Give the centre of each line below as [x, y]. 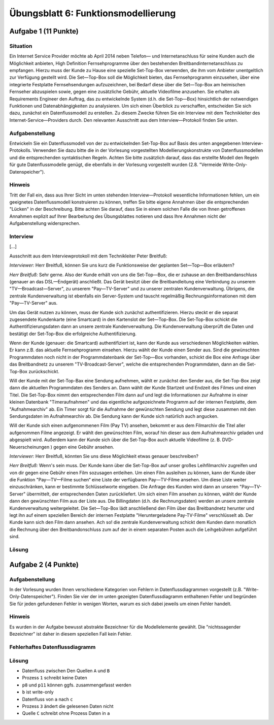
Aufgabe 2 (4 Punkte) [44, 564]
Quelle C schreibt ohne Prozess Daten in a [66, 713]
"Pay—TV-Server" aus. [33, 303]
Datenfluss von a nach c [47, 699]
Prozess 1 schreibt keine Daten [55, 678]
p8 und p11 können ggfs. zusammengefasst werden [77, 685]
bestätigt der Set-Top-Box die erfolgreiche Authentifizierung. [73, 334]
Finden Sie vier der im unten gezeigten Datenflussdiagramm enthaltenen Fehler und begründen [157, 597]
